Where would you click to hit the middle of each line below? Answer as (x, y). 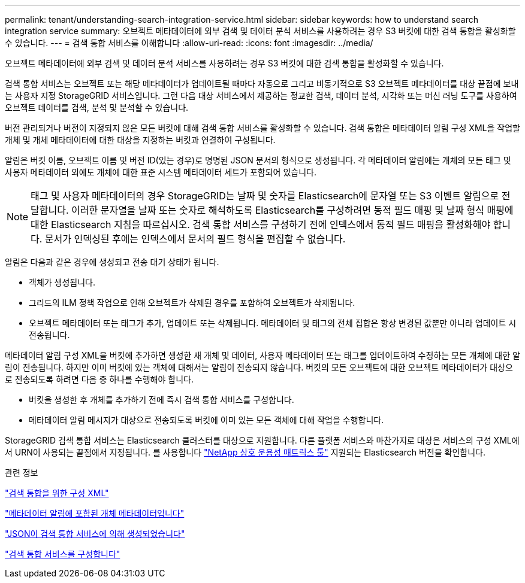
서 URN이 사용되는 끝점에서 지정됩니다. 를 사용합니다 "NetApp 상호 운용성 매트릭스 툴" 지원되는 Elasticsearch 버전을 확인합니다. (245, 452)
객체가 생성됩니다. (62, 282)
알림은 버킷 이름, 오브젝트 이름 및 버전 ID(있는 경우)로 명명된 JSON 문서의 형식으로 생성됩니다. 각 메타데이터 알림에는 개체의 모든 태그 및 (258, 160)
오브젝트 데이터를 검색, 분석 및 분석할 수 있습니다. (97, 107)
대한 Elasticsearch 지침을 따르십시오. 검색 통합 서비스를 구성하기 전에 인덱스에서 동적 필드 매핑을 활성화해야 (261, 224)
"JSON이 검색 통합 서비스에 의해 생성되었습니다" (95, 534)
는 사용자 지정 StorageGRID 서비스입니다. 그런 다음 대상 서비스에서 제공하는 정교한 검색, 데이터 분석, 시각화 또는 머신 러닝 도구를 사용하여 (261, 95)
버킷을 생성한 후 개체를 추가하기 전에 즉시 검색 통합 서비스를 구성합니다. (162, 400)
